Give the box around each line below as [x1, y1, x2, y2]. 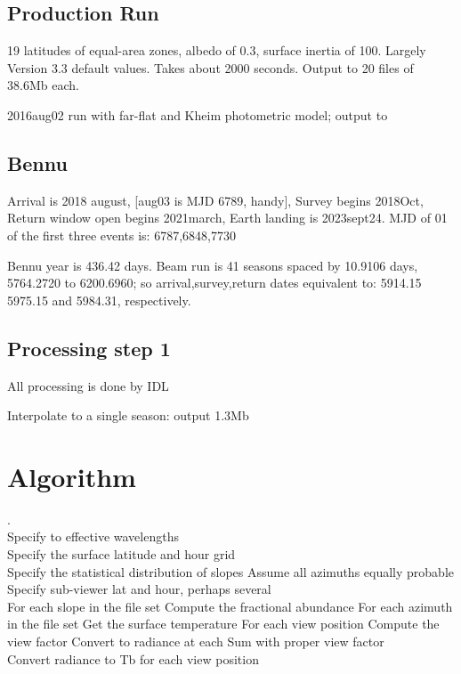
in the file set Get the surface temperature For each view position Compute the [7, 614, 440, 633]
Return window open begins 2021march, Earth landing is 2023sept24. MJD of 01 [7, 208, 448, 227]
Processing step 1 [7, 334, 171, 361]
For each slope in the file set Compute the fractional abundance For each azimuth [7, 597, 453, 615]
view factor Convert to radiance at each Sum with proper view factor [7, 632, 384, 651]
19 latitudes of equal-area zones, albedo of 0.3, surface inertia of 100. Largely [7, 41, 426, 60]
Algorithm [7, 458, 136, 494]
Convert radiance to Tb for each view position [7, 649, 259, 668]
